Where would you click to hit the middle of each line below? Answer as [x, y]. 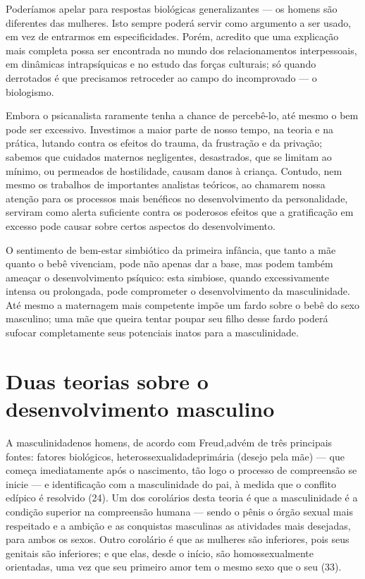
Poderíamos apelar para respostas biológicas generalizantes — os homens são [172, 8]
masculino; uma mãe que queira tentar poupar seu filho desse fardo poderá [167, 318]
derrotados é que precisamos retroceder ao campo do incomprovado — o [161, 77]
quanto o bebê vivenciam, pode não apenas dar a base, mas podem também [169, 263]
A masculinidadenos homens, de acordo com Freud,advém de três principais [169, 442]
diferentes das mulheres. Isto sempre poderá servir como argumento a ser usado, [179, 22]
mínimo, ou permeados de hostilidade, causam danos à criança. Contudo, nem [174, 170]
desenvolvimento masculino [140, 409]
